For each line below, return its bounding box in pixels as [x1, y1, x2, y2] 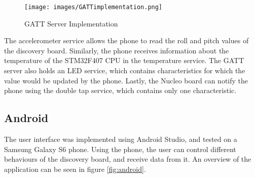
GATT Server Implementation [24, 18, 118, 28]
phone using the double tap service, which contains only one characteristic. [4, 85, 237, 96]
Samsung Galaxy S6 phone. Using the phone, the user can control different [4, 143, 236, 154]
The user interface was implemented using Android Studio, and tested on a [4, 134, 237, 144]
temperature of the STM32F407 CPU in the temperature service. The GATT [4, 55, 244, 66]
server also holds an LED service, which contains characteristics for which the [4, 65, 245, 76]
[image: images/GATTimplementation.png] [24, 4, 163, 11]
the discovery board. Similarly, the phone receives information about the [4, 45, 229, 55]
